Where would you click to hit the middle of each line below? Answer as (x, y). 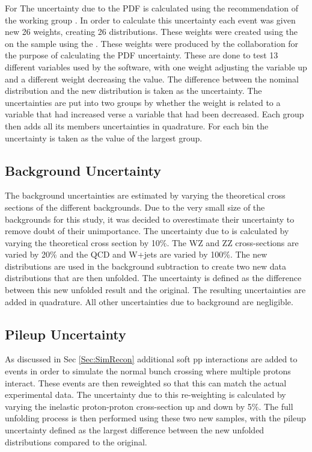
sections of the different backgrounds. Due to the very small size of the (135, 207)
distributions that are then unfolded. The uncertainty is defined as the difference (153, 278)
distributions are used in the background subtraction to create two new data (145, 266)
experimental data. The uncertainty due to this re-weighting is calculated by (145, 395)
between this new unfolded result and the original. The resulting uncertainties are (155, 290)
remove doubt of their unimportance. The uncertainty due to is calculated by (147, 231)
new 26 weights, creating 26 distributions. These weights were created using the (151, 32)
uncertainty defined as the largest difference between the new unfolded (135, 430)
